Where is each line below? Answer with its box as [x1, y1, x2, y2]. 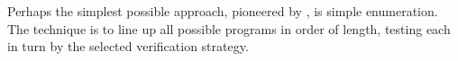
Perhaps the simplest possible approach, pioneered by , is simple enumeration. [7, 2, 438, 20]
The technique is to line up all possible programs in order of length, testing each [7, 19, 451, 38]
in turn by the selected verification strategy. [7, 37, 249, 56]
